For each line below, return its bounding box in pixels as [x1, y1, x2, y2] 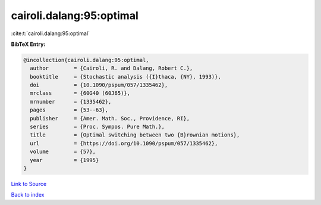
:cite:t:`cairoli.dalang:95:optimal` [11, 30, 90, 37]
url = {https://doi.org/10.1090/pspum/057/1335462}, [30, 140, 218, 147]
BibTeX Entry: [11, 41, 46, 48]
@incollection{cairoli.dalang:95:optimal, [23, 57, 149, 63]
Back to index [11, 191, 45, 198]
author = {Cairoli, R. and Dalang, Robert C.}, [30, 65, 193, 72]
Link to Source [11, 180, 47, 187]
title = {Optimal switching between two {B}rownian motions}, [30, 132, 240, 138]
